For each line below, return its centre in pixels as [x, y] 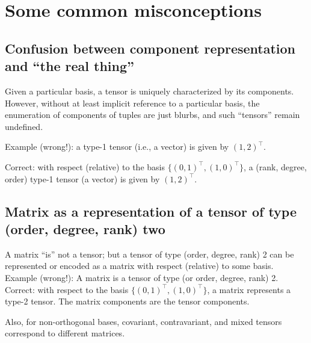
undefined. [24, 126]
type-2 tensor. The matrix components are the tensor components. [127, 301]
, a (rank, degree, [275, 166]
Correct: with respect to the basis [67, 289]
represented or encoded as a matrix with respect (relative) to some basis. [139, 266]
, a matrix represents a [249, 289]
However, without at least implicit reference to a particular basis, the [132, 103]
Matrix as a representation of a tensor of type [151, 211]
